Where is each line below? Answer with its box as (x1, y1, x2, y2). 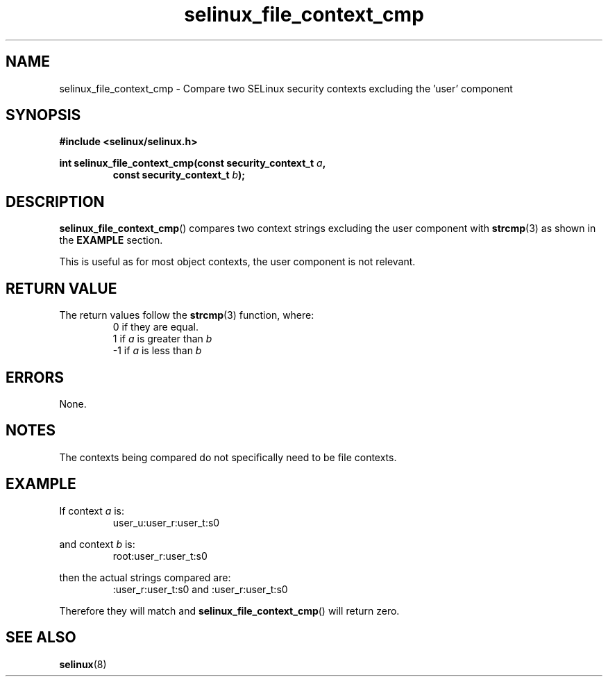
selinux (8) (59, 658, 107, 670)
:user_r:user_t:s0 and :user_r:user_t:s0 (112, 583, 288, 595)
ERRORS (6, 368, 65, 386)
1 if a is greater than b (112, 333, 212, 345)
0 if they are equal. (112, 321, 199, 333)
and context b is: (59, 538, 135, 550)
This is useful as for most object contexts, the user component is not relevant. (59, 256, 416, 268)
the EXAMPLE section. (59, 234, 163, 247)
